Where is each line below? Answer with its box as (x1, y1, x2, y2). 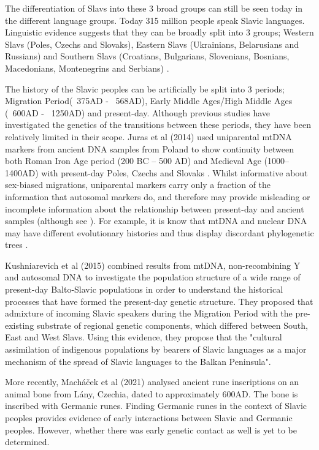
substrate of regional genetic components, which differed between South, (36, 318, 308, 331)
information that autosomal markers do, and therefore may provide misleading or (5, 190, 310, 203)
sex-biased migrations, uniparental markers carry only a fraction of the (5, 178, 271, 191)
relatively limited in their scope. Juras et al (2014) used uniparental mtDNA (5, 130, 292, 143)
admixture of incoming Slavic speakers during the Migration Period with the (5, 307, 293, 320)
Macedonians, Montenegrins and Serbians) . (5, 61, 169, 74)
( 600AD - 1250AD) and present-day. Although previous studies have (5, 106, 271, 119)
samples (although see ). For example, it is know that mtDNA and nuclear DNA (5, 214, 307, 227)
